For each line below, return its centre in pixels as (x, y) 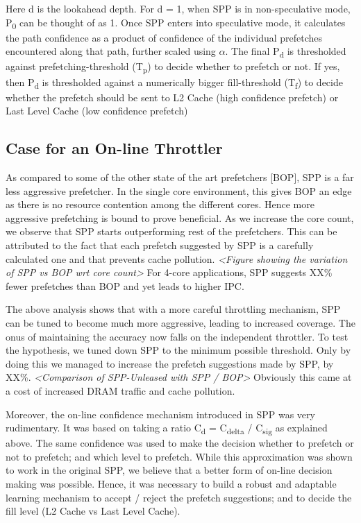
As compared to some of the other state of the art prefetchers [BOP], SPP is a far (180, 177)
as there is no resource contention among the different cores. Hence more (160, 204)
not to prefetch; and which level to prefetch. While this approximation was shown (179, 456)
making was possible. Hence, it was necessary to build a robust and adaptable (171, 484)
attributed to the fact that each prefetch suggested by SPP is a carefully (160, 245)
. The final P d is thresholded (286, 52)
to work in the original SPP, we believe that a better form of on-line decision (169, 470)
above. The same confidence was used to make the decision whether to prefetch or (180, 443)
